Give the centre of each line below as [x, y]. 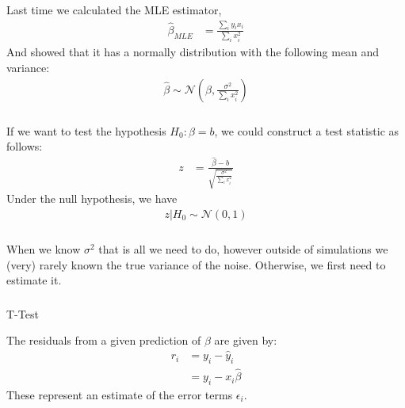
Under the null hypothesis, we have [92, 198]
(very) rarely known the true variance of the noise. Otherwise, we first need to [196, 264]
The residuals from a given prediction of [104, 340]
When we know [44, 248]
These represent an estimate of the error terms [120, 394]
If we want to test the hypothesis [86, 130]
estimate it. [34, 280]
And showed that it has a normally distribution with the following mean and [193, 52]
